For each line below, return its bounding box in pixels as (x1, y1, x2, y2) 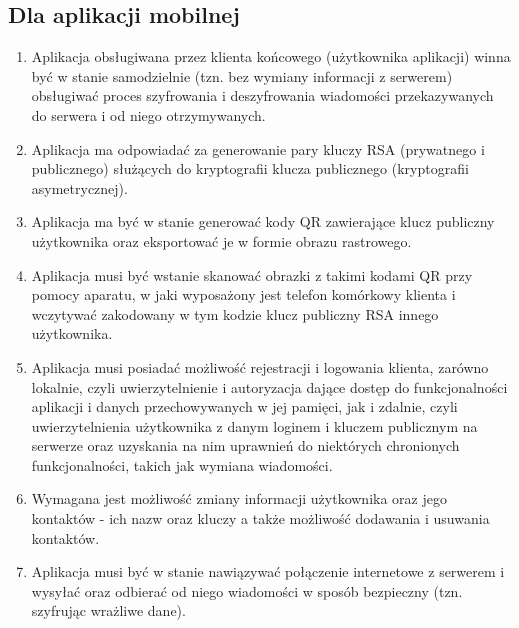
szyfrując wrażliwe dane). (31, 600, 186, 621)
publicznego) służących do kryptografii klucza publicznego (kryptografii (31, 158, 469, 179)
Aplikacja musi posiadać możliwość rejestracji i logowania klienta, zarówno (31, 356, 489, 377)
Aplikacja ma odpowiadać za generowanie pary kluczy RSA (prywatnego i (31, 138, 485, 159)
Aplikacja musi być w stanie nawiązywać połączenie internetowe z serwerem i (31, 561, 505, 582)
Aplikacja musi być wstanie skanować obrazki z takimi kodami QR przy (31, 264, 473, 285)
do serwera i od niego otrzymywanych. (31, 104, 266, 125)
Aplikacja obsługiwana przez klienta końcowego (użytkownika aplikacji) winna (31, 46, 511, 67)
